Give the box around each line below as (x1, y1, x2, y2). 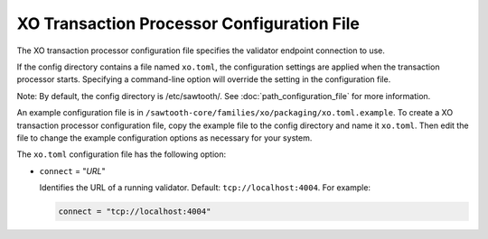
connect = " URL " (39, 165, 106, 176)
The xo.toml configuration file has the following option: (16, 149, 227, 160)
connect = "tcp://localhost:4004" (58, 207, 211, 216)
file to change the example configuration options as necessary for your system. (16, 132, 313, 143)
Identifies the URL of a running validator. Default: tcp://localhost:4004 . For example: (39, 182, 371, 193)
